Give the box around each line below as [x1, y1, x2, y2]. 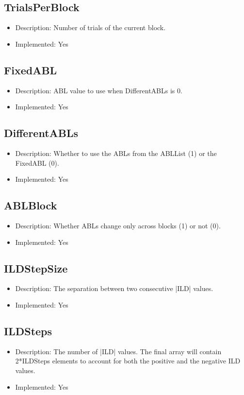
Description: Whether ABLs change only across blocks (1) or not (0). [15, 220, 221, 230]
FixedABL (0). [15, 157, 59, 168]
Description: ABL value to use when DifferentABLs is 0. [15, 85, 182, 95]
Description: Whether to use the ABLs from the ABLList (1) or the [15, 148, 217, 158]
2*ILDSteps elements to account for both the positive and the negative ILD [15, 356, 241, 366]
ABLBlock [4, 198, 57, 213]
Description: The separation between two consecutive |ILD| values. [15, 283, 213, 293]
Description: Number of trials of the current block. [15, 22, 166, 33]
